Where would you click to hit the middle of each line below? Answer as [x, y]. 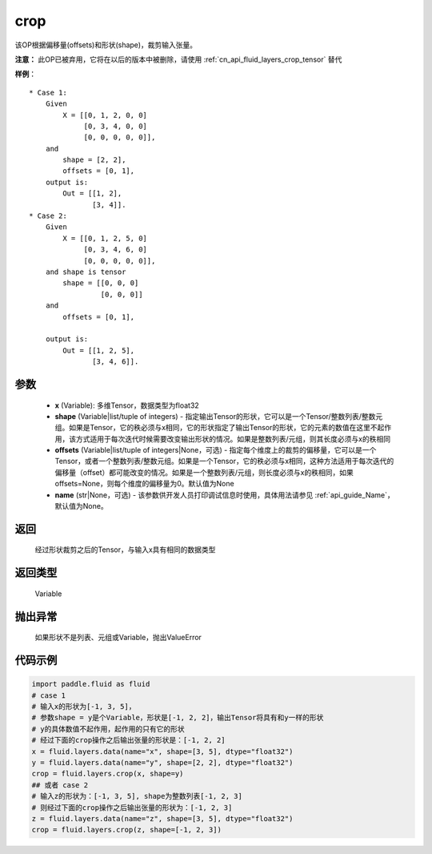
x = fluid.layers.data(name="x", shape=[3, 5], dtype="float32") [162, 751]
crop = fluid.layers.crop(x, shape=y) [108, 774]
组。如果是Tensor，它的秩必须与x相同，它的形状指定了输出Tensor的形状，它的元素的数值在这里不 [216, 428]
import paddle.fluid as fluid [91, 684]
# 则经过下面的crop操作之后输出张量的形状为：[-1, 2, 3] [132, 808]
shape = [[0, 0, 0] [101, 283]
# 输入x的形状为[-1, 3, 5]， [84, 707]
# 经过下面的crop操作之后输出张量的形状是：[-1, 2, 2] [128, 740]
